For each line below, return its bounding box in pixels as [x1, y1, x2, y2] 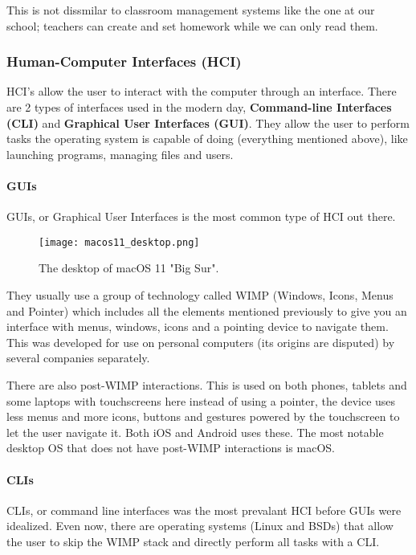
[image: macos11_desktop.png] [39, 236, 200, 248]
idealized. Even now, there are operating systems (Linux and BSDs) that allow [6, 517, 394, 534]
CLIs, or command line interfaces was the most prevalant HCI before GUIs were [6, 501, 402, 518]
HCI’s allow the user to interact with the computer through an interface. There [6, 83, 397, 100]
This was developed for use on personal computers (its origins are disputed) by [6, 333, 395, 350]
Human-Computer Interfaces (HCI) [6, 51, 242, 71]
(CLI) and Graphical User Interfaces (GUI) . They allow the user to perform [6, 114, 410, 131]
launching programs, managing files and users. [6, 145, 234, 162]
